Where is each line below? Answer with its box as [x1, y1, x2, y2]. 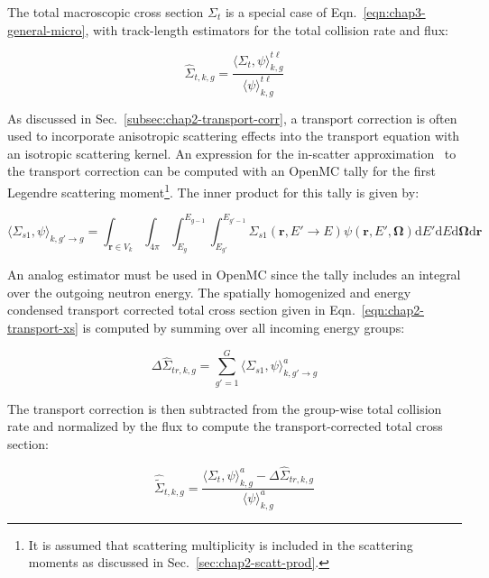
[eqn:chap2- [361, 300, 425, 319]
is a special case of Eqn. [225, 3, 357, 21]
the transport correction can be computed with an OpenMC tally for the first [7, 161, 436, 180]
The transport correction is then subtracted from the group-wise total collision [7, 399, 442, 417]
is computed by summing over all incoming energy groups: [82, 318, 405, 336]
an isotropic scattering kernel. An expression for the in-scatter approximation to [7, 143, 457, 162]
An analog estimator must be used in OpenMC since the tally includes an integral [7, 265, 461, 284]
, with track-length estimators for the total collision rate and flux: [85, 20, 448, 39]
